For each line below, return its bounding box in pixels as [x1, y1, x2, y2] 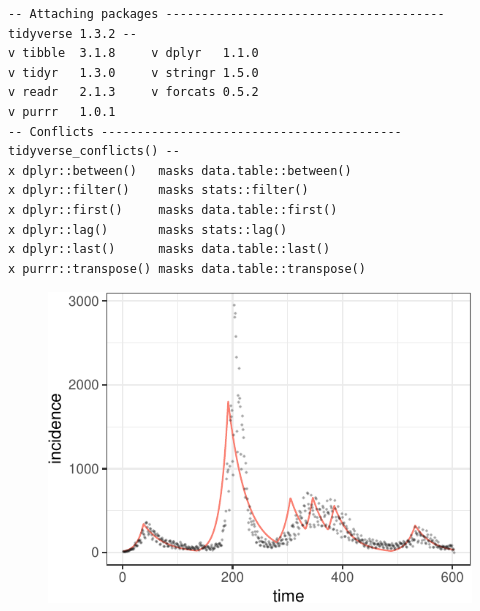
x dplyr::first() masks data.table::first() [8, 202, 338, 217]
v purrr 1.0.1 [8, 104, 116, 119]
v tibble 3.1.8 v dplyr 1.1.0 [8, 46, 259, 61]
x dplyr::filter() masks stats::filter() [8, 183, 309, 198]
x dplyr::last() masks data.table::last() [8, 242, 331, 257]
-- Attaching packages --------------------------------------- [8, 7, 445, 21]
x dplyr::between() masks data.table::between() [8, 163, 352, 178]
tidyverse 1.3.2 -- [8, 26, 137, 41]
